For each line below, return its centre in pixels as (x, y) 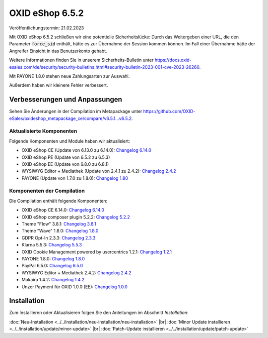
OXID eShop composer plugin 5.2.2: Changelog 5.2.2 (76, 217)
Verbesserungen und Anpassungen (66, 100)
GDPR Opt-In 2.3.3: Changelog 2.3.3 (59, 238)
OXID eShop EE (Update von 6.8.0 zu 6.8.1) (65, 164)
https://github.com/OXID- (169, 112)
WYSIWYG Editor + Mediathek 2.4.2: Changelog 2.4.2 (76, 273)
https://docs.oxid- (173, 60)
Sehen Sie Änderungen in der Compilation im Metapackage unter (76, 112)
